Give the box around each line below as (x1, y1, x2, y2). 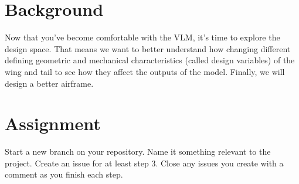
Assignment (5, 111, 101, 135)
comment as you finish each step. (5, 168, 123, 180)
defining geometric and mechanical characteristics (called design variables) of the (5, 54, 295, 66)
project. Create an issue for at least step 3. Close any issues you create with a (5, 156, 284, 169)
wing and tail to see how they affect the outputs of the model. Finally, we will (5, 65, 285, 77)
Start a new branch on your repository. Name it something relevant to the (5, 145, 271, 158)
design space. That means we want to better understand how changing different (5, 42, 291, 54)
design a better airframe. (5, 77, 94, 89)
